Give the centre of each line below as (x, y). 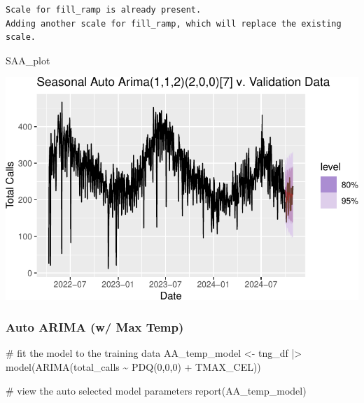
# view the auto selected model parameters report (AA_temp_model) (156, 390)
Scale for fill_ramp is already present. (104, 10)
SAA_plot (28, 60)
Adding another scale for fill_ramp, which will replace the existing (174, 23)
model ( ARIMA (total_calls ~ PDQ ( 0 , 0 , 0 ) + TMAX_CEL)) (133, 366)
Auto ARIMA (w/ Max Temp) (95, 327)
